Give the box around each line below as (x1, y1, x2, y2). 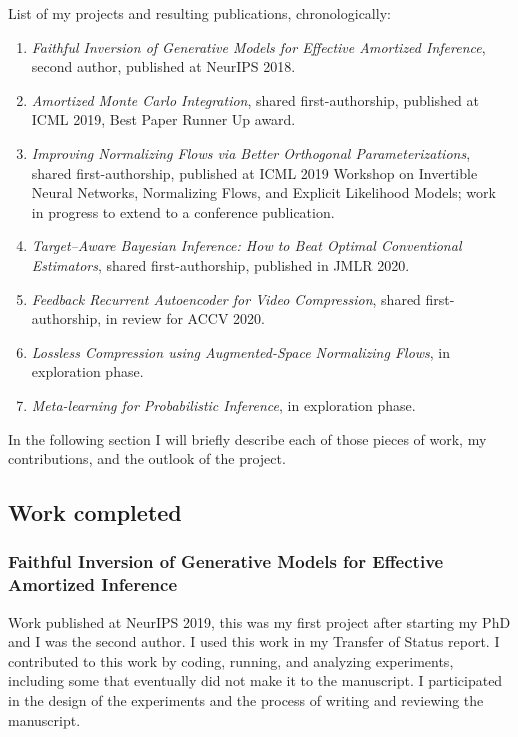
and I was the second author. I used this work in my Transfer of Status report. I (8, 631, 500, 652)
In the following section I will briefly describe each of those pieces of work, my (8, 428, 487, 449)
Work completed (8, 497, 182, 528)
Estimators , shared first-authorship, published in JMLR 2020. (31, 254, 410, 275)
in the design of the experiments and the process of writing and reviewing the (8, 689, 484, 710)
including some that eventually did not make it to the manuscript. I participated (8, 670, 503, 691)
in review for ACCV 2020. (105, 308, 265, 329)
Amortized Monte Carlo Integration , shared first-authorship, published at (31, 89, 479, 110)
